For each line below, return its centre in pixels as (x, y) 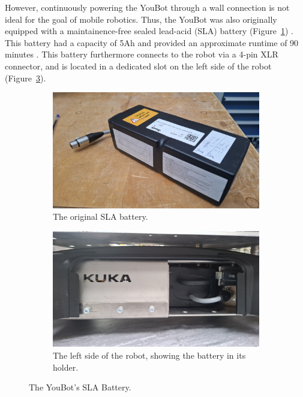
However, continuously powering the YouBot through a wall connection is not (147, 7)
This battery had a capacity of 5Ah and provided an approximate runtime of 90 (152, 42)
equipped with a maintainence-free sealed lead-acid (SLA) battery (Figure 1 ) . (149, 31)
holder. (66, 367)
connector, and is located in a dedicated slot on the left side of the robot (138, 66)
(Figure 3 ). (25, 78)
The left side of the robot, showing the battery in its (149, 355)
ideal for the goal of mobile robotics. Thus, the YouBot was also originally (141, 19)
